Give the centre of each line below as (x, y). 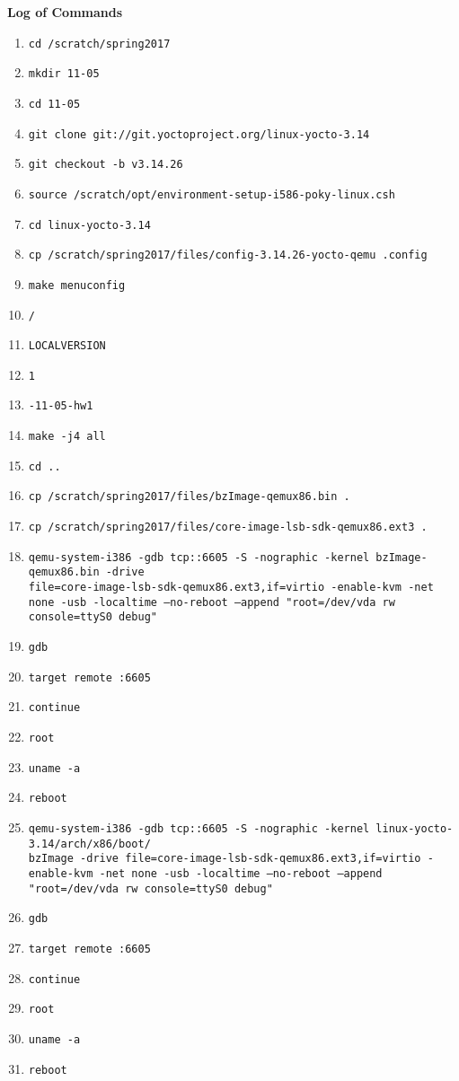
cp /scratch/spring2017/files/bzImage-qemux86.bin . (189, 497)
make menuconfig (77, 285)
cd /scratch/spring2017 (99, 44)
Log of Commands (65, 12)
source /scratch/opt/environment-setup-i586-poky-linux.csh (212, 194)
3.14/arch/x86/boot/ (89, 844)
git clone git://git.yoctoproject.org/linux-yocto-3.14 (199, 134)
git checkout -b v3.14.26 (106, 165)
